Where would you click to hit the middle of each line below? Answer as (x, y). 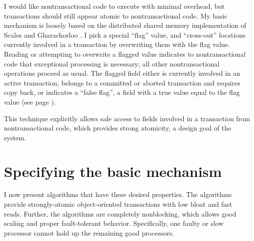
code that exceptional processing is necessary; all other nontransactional (112, 63)
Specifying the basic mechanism (113, 171)
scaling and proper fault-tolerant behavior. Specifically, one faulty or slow (114, 223)
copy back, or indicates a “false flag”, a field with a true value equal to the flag (122, 92)
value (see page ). (30, 101)
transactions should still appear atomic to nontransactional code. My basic (116, 15)
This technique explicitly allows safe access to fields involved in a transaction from (127, 118)
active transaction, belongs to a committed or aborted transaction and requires (122, 82)
